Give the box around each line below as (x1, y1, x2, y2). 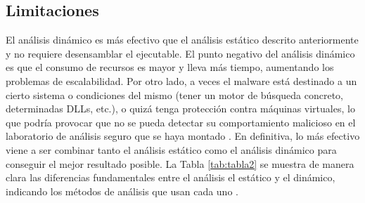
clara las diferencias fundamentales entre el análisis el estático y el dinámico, (6, 170, 335, 185)
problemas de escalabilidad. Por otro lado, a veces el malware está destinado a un (6, 73, 357, 88)
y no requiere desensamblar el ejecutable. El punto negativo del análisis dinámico (6, 46, 355, 60)
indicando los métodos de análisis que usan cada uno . (6, 183, 238, 198)
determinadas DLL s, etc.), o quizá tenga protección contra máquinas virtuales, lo (6, 101, 355, 116)
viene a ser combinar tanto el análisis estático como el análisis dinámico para (6, 142, 337, 157)
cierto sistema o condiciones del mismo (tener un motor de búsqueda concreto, (6, 87, 343, 102)
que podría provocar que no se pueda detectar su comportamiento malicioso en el (6, 114, 356, 129)
